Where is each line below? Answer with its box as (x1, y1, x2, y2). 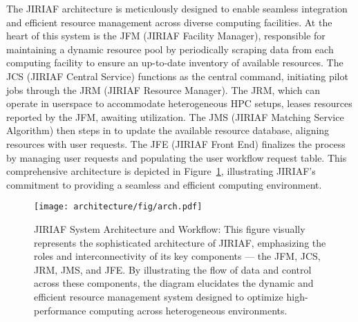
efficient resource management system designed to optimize (34, 289, 283, 303)
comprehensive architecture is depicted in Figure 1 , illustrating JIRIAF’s (6, 164, 316, 178)
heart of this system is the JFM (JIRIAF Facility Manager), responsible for (6, 28, 326, 43)
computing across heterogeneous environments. (89, 303, 288, 317)
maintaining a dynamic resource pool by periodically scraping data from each (6, 41, 334, 56)
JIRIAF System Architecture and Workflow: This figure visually (34, 221, 305, 236)
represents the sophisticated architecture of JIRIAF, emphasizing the (34, 235, 326, 249)
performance (34, 303, 86, 317)
